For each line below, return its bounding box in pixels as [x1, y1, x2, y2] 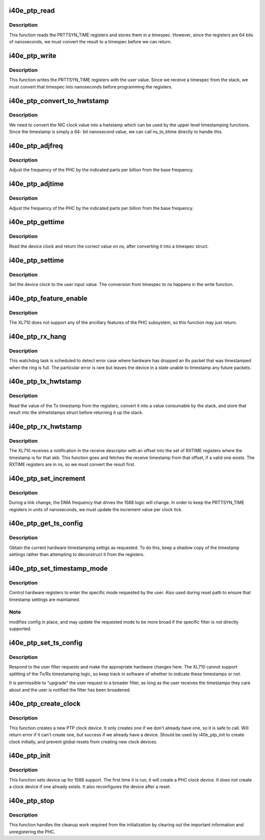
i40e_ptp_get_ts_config [9, 519, 83, 528]
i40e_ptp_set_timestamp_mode [9, 564, 108, 573]
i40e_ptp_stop [9, 796, 54, 805]
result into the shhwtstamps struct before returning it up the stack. [9, 409, 143, 415]
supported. [9, 626, 31, 632]
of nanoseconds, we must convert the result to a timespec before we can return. [9, 39, 172, 45]
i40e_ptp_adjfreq [9, 142, 63, 150]
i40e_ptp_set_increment [9, 474, 85, 483]
